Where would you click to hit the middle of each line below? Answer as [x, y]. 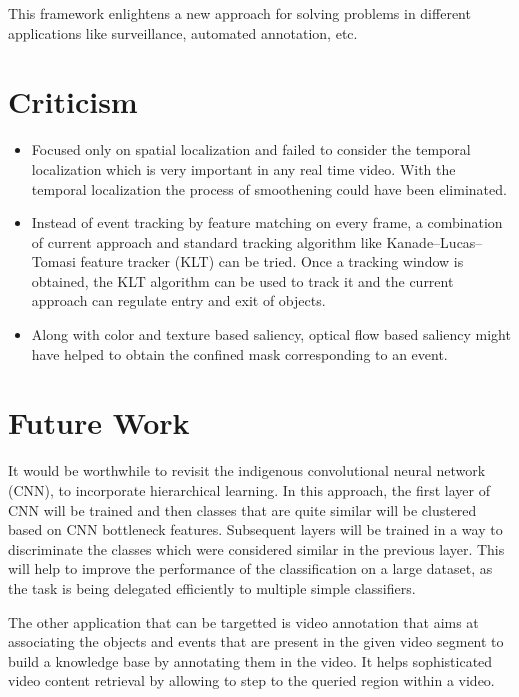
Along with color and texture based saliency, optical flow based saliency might [271, 334]
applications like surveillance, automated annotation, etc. [183, 32]
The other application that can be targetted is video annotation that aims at [243, 621]
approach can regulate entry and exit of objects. [178, 300]
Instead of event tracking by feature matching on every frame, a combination [267, 222]
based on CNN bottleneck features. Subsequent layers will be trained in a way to [255, 529]
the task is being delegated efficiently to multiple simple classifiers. [212, 587]
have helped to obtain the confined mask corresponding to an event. [239, 353]
